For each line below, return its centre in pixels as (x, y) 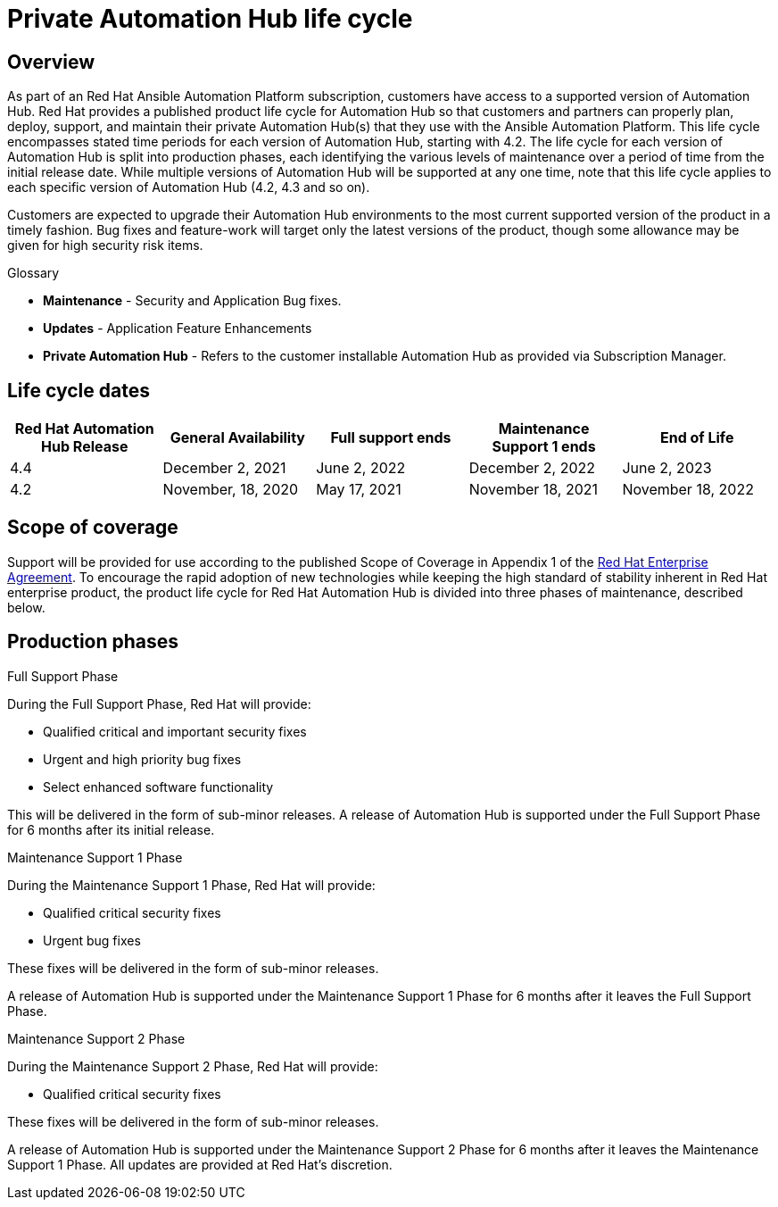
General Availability (237, 438)
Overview (51, 62)
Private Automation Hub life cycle (210, 19)
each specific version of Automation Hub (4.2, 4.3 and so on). (189, 187)
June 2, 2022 (361, 468)
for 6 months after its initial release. (111, 829)
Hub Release (85, 447)
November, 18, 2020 (231, 490)
